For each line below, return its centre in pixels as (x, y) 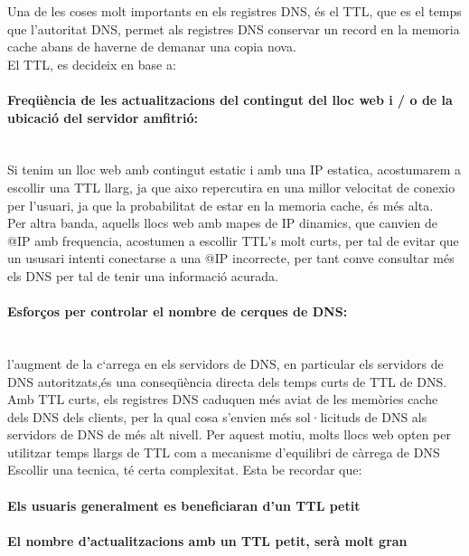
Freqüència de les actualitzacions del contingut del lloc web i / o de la (230, 99)
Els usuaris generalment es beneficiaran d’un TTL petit (184, 505)
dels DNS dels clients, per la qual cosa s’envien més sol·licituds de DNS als (217, 416)
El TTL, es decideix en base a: (92, 64)
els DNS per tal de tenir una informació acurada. (143, 275)
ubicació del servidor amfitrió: (103, 117)
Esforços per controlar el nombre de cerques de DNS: (178, 311)
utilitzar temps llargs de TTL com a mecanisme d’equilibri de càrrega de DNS (224, 452)
